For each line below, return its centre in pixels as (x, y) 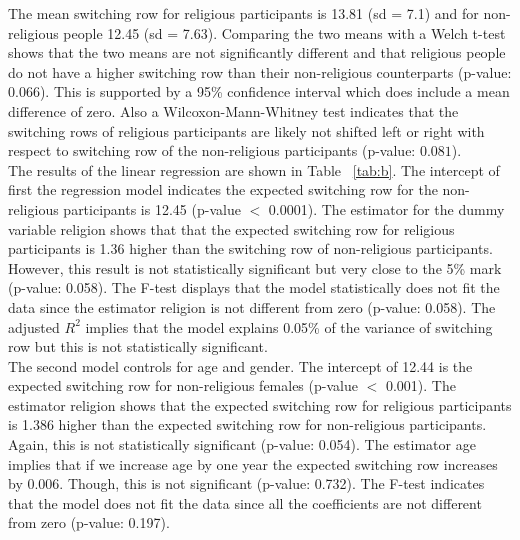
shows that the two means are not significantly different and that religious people (257, 52)
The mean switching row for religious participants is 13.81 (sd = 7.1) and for (243, 13)
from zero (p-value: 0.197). (89, 522)
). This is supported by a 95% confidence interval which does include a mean (274, 91)
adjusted (34, 326)
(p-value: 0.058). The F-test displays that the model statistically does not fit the (254, 287)
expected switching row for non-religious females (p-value (183, 385)
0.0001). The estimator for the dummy (386, 208)
